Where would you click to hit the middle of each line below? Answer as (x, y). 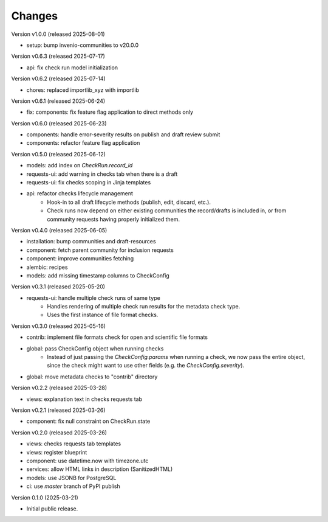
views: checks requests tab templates (74, 444)
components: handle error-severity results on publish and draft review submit (123, 134)
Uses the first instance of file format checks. (103, 315)
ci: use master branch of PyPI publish (73, 486)
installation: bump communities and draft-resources (91, 242)
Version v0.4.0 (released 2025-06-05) (59, 230)
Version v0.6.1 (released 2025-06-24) (58, 101)
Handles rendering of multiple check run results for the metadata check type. (144, 307)
